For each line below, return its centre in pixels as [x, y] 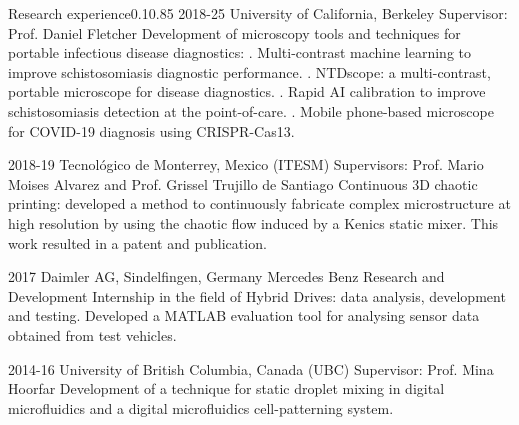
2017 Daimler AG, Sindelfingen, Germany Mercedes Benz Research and [226, 276]
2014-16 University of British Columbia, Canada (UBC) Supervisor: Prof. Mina [251, 368]
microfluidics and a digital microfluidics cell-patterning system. [201, 407]
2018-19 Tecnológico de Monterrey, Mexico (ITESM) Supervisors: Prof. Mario [246, 164]
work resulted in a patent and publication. [137, 242]
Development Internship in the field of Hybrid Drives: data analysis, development [257, 295]
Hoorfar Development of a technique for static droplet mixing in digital [226, 388]
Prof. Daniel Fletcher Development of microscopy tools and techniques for [234, 32]
